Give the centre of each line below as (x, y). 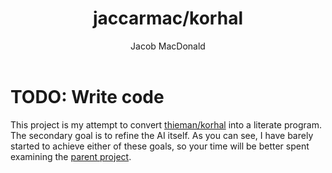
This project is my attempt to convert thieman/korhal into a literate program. (166, 124)
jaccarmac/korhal (168, 18)
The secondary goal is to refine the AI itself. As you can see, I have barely (162, 135)
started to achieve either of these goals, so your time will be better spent (160, 146)
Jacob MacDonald (168, 46)
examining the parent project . (71, 156)
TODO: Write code (87, 96)
